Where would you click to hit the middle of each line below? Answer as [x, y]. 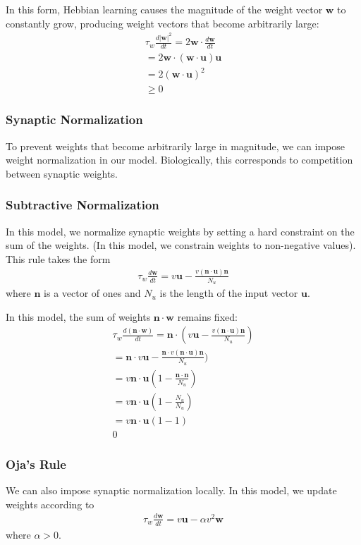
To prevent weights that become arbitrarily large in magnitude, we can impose [175, 146]
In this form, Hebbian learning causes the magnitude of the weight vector [164, 9]
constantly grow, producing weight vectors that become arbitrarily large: [163, 23]
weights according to [50, 504]
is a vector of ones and [92, 293]
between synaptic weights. [62, 173]
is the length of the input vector [229, 293]
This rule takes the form [58, 258]
